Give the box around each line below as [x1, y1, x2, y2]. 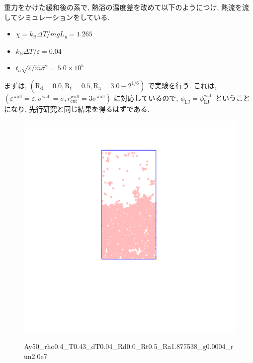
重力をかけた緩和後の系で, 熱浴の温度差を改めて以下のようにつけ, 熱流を [4, 2, 243, 12]
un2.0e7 [24, 351, 47, 361]
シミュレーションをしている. [17, 11, 110, 22]
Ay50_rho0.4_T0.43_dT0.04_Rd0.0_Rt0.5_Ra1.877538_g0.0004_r [24, 341, 234, 352]
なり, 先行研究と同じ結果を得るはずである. [10, 103, 150, 114]
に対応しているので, [113, 92, 178, 103]
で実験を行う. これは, [147, 80, 217, 90]
